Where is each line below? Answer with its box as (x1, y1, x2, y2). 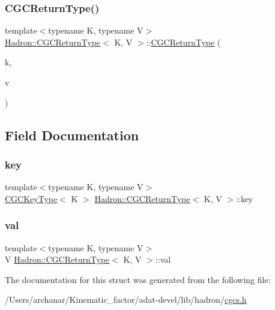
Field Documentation (5, 125, 139, 144)
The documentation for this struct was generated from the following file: (5, 273, 271, 285)
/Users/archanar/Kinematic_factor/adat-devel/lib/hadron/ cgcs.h (5, 293, 247, 306)
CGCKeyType (5, 192, 58, 204)
